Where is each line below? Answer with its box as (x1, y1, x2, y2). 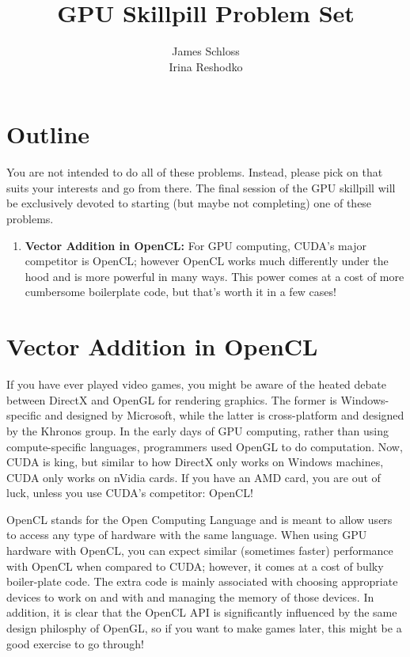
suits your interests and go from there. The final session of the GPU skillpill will (6, 179, 396, 196)
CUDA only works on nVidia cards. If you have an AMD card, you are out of (6, 469, 381, 485)
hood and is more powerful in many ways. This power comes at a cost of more (25, 268, 404, 284)
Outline (6, 118, 90, 150)
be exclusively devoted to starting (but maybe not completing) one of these (6, 195, 372, 211)
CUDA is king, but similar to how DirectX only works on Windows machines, (6, 454, 384, 470)
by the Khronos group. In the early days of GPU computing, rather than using (6, 422, 389, 439)
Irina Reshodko (169, 58, 243, 74)
